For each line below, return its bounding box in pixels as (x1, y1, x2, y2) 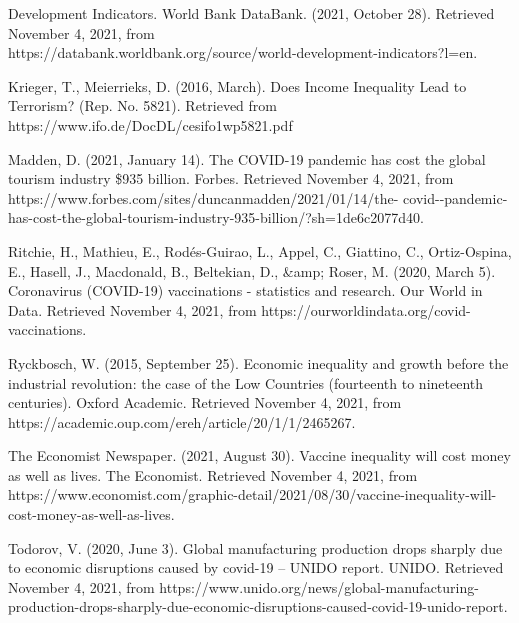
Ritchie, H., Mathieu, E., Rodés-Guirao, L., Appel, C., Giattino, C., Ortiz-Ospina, (8, 240, 512, 261)
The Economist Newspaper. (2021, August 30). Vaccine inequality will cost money (8, 445, 511, 466)
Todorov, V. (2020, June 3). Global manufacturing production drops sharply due (8, 537, 503, 558)
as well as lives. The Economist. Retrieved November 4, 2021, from (8, 464, 418, 485)
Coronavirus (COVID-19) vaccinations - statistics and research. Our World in (8, 280, 483, 301)
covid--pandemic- (403, 187, 508, 208)
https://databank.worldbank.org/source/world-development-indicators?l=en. (8, 42, 478, 63)
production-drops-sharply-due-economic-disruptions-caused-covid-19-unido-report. (8, 596, 508, 617)
